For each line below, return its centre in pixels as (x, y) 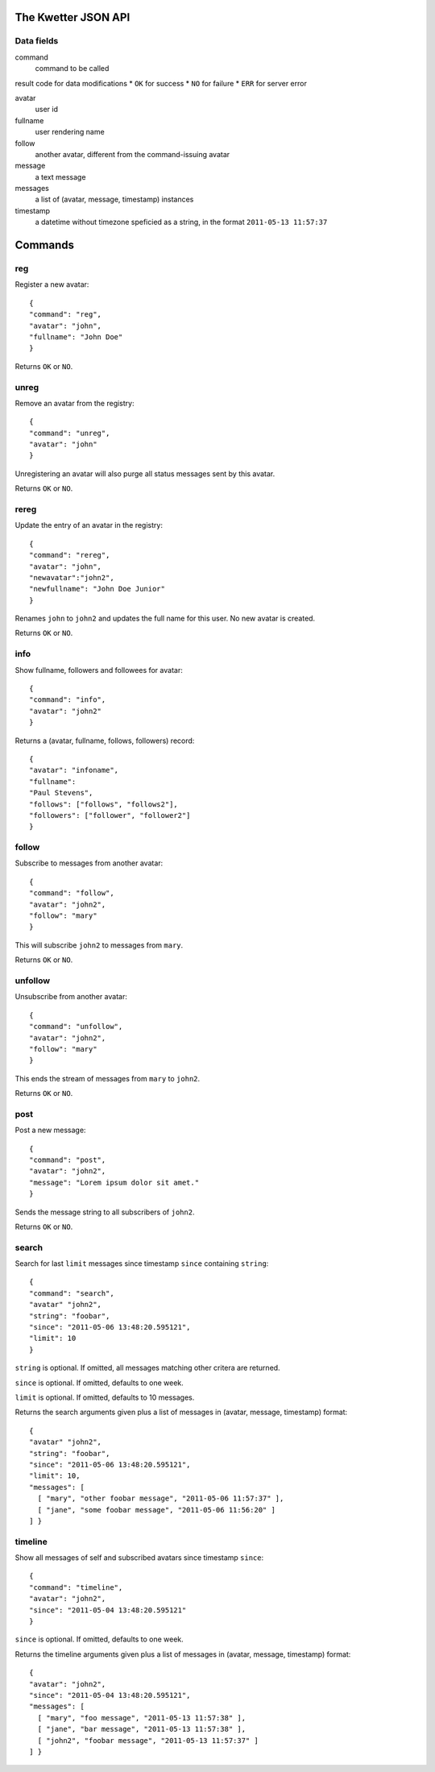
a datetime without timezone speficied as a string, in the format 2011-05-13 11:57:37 (181, 222)
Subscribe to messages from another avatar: (89, 863)
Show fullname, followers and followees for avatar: (99, 670)
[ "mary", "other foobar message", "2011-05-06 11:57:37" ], (161, 1498)
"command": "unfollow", (76, 1027)
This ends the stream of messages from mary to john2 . (108, 1078)
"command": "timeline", (76, 1587)
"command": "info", (68, 700)
